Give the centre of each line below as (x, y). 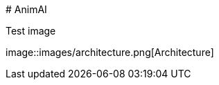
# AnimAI (26, 9)
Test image (31, 31)
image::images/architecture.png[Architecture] (110, 52)
